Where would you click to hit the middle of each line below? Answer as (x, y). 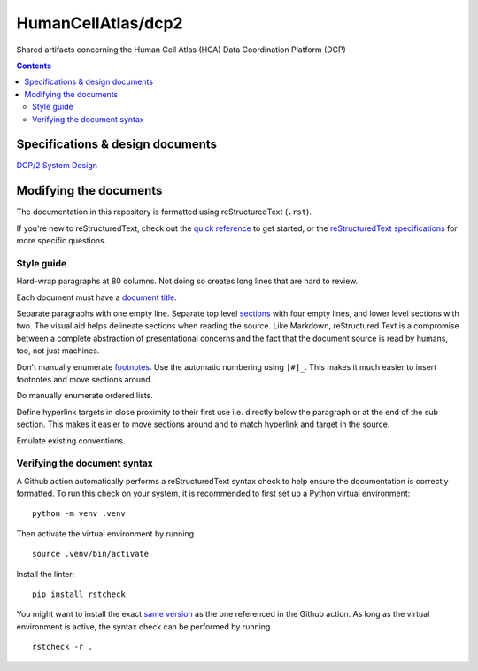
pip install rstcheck (79, 594)
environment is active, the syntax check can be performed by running (143, 626)
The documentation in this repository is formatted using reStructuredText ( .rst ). (164, 212)
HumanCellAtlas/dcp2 (100, 23)
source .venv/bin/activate (91, 554)
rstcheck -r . (62, 647)
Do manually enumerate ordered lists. (85, 396)
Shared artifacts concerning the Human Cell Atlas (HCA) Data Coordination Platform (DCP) (181, 50)
